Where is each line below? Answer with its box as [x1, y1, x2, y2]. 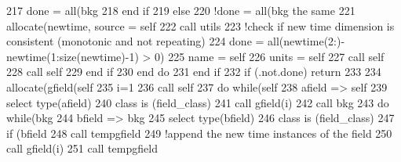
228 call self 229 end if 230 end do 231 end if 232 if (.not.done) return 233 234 [6, 63, 381, 80]
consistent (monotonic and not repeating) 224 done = [6, 33, 264, 49]
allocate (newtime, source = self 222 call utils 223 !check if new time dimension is [6, 17, 395, 34]
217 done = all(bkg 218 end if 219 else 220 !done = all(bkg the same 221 [6, 2, 355, 18]
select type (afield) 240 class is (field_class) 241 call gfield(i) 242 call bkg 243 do [6, 94, 389, 110]
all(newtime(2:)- [268, 33, 345, 49]
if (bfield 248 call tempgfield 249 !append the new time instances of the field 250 [6, 124, 392, 141]
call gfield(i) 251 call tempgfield [6, 140, 158, 157]
